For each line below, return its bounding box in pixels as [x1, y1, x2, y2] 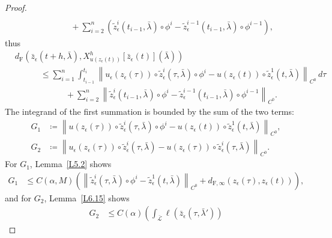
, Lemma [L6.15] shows [44, 191, 130, 204]
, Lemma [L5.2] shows [29, 157, 112, 170]
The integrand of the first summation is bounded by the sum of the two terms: [5, 105, 294, 117]
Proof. [5, 1, 27, 13]
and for [5, 191, 32, 204]
